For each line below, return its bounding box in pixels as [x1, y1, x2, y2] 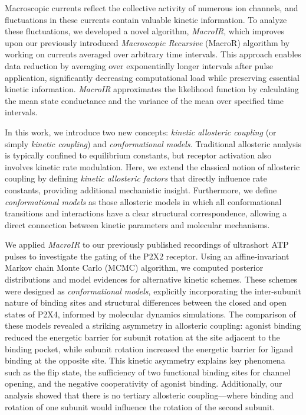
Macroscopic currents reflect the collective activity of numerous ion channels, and [5, 2, 298, 14]
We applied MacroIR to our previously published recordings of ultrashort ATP [5, 238, 289, 251]
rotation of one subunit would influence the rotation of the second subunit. [5, 400, 275, 413]
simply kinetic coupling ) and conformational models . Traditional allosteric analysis [5, 137, 302, 150]
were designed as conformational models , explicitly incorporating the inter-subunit [5, 284, 301, 297]
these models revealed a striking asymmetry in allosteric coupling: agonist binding [5, 319, 301, 332]
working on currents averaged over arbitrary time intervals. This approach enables [5, 48, 301, 60]
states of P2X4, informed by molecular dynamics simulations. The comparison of [5, 307, 296, 320]
